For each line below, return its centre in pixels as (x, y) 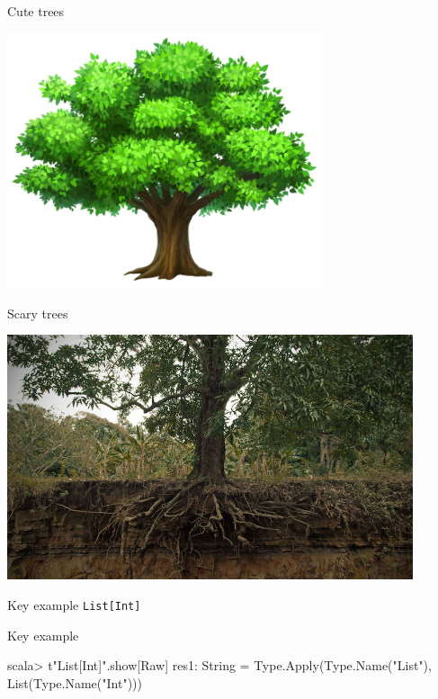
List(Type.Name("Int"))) (75, 682)
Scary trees (38, 313)
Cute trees (36, 11)
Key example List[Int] (74, 604)
